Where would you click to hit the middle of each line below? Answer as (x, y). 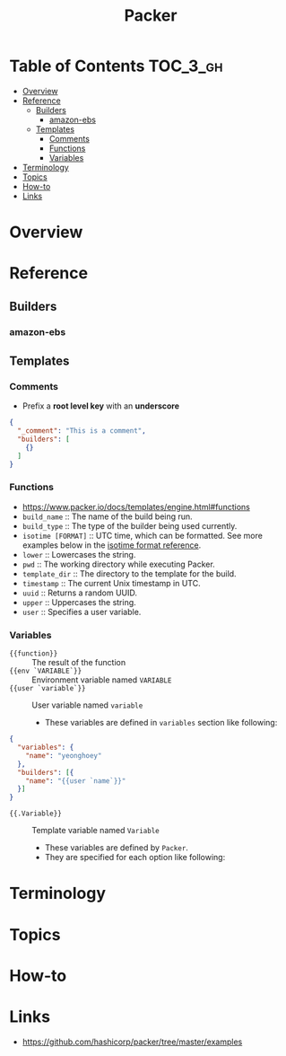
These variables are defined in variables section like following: (161, 723)
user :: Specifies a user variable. (82, 612)
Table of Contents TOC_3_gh (116, 66)
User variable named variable (87, 705)
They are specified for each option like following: (135, 858)
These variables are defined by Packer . (116, 848)
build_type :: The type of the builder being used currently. (130, 525)
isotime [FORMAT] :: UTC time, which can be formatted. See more (142, 535)
